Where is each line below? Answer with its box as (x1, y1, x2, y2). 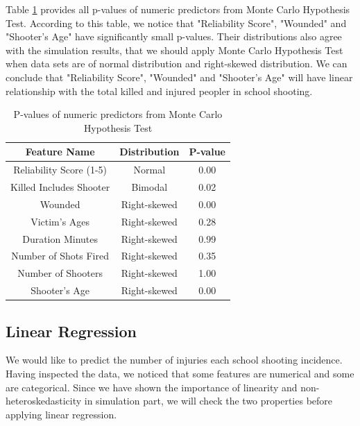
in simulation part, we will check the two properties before (84, 393, 333, 408)
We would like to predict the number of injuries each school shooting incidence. (6, 352, 343, 367)
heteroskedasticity (6, 393, 82, 408)
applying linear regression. (6, 407, 117, 421)
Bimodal (131, 180, 168, 194)
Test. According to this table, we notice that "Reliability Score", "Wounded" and (6, 15, 347, 30)
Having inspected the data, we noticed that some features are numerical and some (6, 366, 354, 380)
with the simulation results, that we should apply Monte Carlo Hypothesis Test (6, 42, 343, 57)
